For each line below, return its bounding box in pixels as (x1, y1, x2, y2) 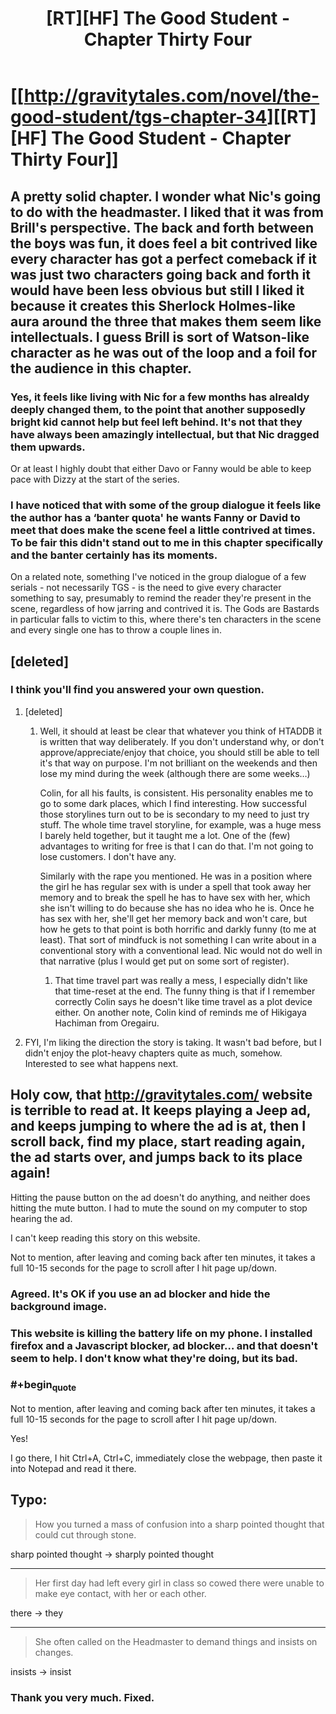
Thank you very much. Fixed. (10, 1690, 155, 1704)
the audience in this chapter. (10, 360, 193, 377)
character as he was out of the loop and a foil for (10, 344, 318, 361)
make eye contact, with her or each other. (34, 1587, 207, 1599)
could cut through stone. (34, 1528, 137, 1541)
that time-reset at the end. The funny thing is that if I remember (54, 985, 316, 997)
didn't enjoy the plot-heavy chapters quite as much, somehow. (24, 1047, 283, 1059)
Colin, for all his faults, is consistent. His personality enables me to (39, 787, 314, 799)
